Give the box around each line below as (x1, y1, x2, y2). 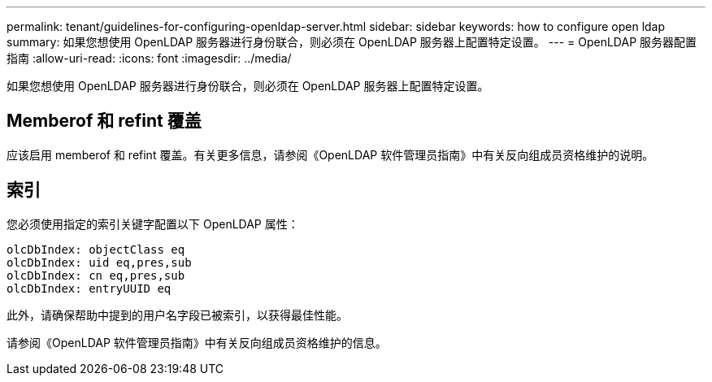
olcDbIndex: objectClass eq (7, 242, 185, 256)
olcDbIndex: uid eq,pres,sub (7, 255, 192, 269)
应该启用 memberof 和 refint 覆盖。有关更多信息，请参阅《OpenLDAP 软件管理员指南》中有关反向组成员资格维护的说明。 (7, 147, 654, 162)
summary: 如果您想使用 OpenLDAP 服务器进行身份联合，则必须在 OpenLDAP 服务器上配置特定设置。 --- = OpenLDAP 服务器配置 (7, 35, 697, 49)
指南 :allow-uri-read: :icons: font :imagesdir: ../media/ (7, 51, 292, 65)
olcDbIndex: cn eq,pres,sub (7, 268, 185, 282)
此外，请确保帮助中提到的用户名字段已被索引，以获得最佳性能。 (7, 307, 348, 322)
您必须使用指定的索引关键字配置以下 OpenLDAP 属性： (7, 216, 299, 231)
